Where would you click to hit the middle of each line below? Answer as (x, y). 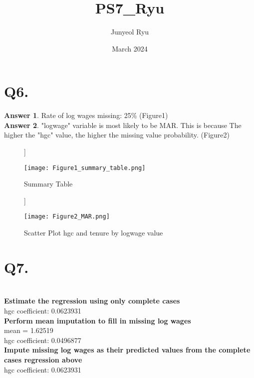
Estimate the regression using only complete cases (92, 301)
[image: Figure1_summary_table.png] (85, 168)
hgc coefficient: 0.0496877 (43, 340)
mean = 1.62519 (29, 330)
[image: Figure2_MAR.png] (67, 217)
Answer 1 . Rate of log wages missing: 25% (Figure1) (86, 115)
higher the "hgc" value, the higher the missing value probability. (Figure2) (117, 135)
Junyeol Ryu (130, 32)
